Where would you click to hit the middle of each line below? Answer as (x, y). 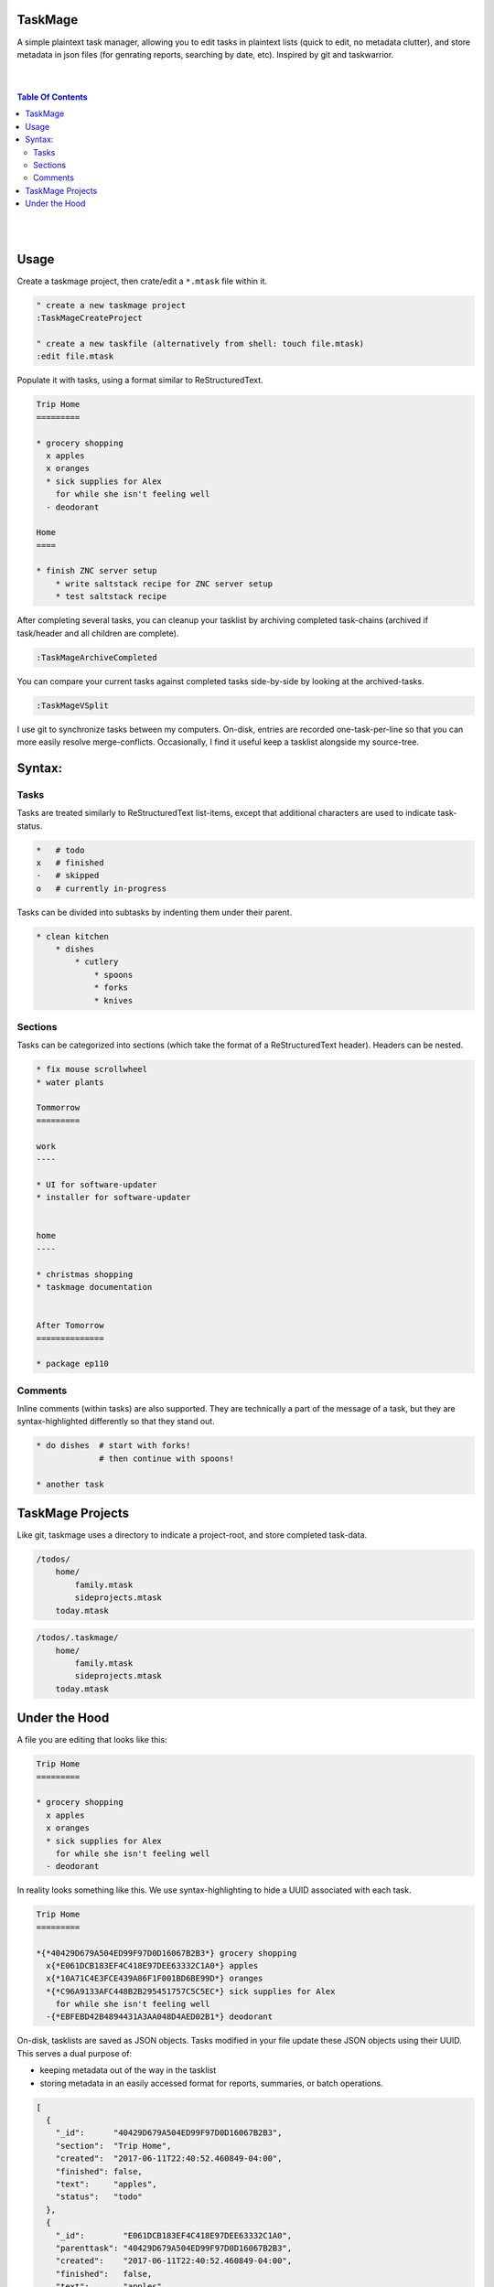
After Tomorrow (70, 1326)
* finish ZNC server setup (97, 571)
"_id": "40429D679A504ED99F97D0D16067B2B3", (169, 2133)
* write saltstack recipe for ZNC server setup (164, 584)
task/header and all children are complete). (98, 633)
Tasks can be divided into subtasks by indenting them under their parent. (155, 912)
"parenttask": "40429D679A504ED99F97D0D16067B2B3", (174, 2248)
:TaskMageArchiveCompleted (97, 657)
